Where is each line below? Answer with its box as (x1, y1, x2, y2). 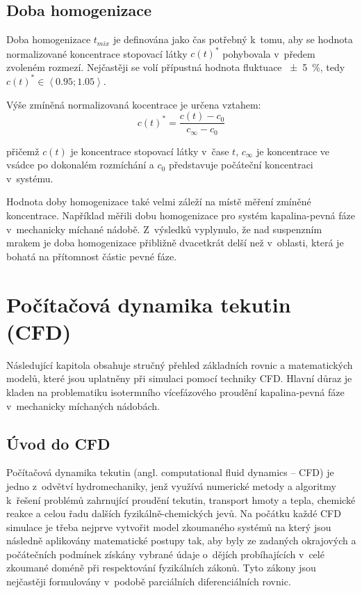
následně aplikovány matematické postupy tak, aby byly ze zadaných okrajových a (6, 533, 356, 548)
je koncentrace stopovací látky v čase (70, 143, 229, 158)
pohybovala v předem (222, 46, 315, 61)
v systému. (6, 171, 54, 185)
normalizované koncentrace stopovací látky (6, 46, 188, 61)
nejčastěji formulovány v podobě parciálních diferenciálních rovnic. (6, 574, 291, 589)
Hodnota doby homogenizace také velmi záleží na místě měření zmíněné (6, 194, 311, 209)
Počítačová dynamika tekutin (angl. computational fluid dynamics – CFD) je (6, 465, 334, 480)
